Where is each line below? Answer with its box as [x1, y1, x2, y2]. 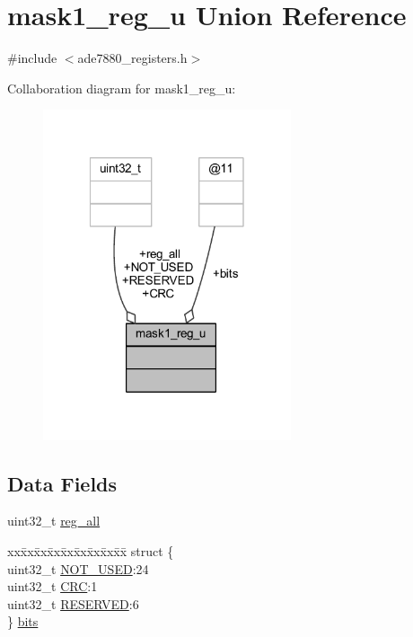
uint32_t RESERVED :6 [7, 594, 139, 613]
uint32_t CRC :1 [7, 577, 98, 596]
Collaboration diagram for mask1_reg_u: [7, 78, 236, 97]
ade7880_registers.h [77, 49, 188, 67]
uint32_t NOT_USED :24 [7, 559, 149, 578]
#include [7, 49, 57, 67]
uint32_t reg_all [7, 511, 101, 530]
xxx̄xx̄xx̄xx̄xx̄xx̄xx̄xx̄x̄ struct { [7, 542, 174, 561]
